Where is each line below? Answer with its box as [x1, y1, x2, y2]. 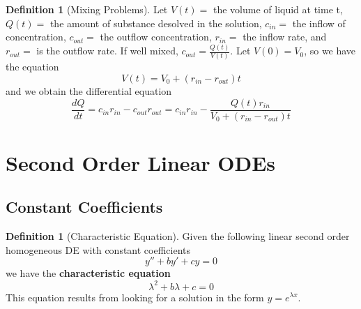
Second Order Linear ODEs [6, 148, 276, 176]
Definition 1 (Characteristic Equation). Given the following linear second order [6, 229, 350, 243]
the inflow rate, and [243, 29, 327, 44]
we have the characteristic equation [6, 266, 171, 280]
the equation [6, 59, 59, 74]
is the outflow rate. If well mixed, [36, 43, 178, 58]
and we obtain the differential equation [6, 84, 172, 98]
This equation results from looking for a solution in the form [6, 289, 264, 304]
